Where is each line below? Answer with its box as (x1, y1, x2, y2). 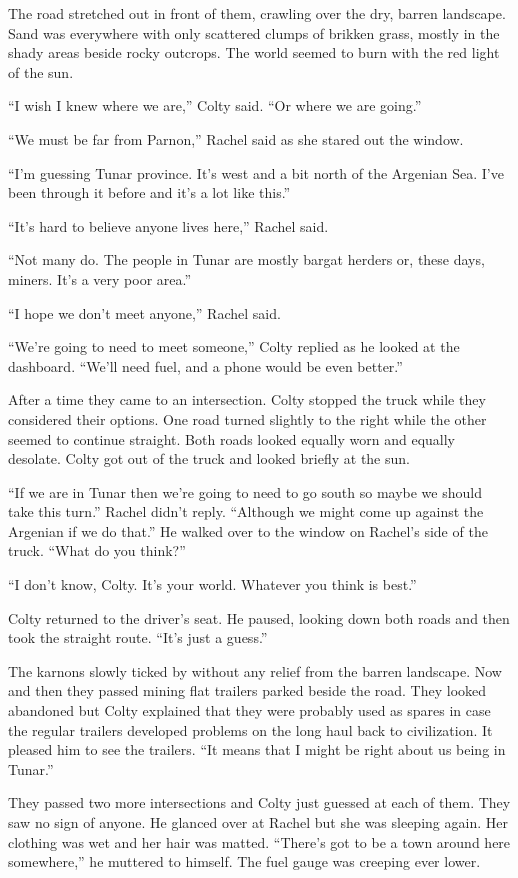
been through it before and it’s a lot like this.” (8, 182, 291, 203)
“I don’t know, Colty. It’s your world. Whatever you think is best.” (8, 574, 417, 595)
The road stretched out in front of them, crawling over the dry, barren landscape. (8, 3, 506, 23)
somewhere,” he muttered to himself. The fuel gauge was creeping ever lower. (8, 851, 481, 872)
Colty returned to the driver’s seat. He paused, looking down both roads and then (8, 607, 510, 628)
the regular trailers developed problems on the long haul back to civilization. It (8, 719, 493, 740)
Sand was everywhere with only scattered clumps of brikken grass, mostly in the (8, 22, 500, 43)
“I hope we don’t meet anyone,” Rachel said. (8, 302, 281, 323)
